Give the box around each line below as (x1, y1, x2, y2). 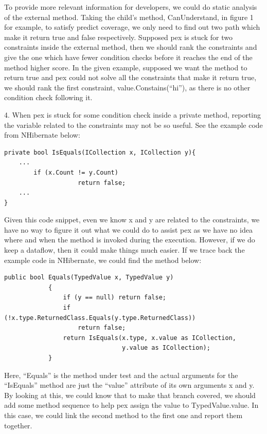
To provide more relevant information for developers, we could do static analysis (4, 2, 257, 12)
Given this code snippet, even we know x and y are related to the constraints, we (4, 214, 260, 225)
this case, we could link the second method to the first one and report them (4, 409, 243, 420)
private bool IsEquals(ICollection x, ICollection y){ (4, 148, 196, 156)
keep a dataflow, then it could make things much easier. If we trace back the (4, 244, 245, 255)
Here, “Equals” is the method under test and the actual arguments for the (4, 369, 238, 380)
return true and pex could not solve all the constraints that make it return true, (4, 72, 257, 83)
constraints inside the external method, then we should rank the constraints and (4, 42, 257, 52)
